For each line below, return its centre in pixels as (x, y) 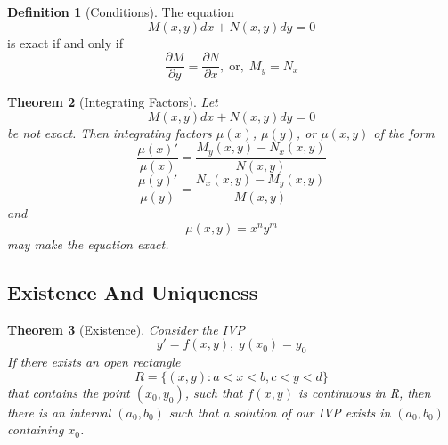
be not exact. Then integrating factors (110, 132)
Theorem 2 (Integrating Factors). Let (113, 102)
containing (36, 429)
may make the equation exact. (88, 244)
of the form (404, 132)
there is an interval (59, 412)
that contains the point (69, 392)
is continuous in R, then (364, 392)
